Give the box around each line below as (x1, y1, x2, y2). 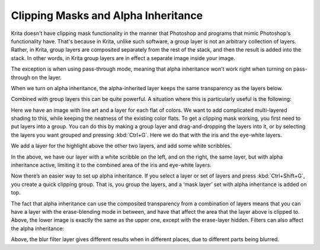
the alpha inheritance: (11, 224, 65, 232)
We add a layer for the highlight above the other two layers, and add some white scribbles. (11, 143, 232, 150)
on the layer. (31, 74, 62, 81)
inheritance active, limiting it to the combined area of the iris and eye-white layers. (11, 162, 212, 169)
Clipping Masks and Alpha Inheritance (11, 9, 203, 22)
